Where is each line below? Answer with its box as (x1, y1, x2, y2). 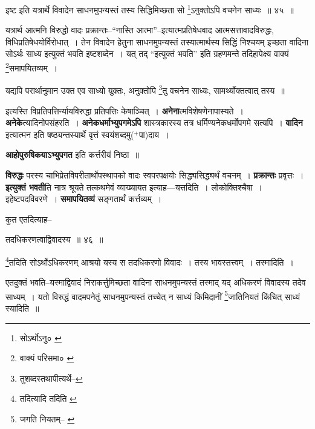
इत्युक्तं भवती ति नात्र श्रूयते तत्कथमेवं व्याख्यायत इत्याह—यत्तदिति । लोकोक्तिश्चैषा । (5, 180, 263, 193)
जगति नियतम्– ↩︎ (19, 412, 75, 425)
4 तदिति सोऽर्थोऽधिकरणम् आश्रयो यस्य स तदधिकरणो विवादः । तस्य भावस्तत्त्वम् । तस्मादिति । (5, 254, 294, 268)
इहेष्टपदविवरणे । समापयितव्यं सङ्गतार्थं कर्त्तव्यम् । (5, 192, 162, 205)
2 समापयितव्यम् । (5, 60, 58, 74)
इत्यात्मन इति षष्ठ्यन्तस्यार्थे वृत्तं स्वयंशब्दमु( (5, 128, 134, 140)
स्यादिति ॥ (5, 301, 39, 314)
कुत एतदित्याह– (5, 212, 52, 225)
